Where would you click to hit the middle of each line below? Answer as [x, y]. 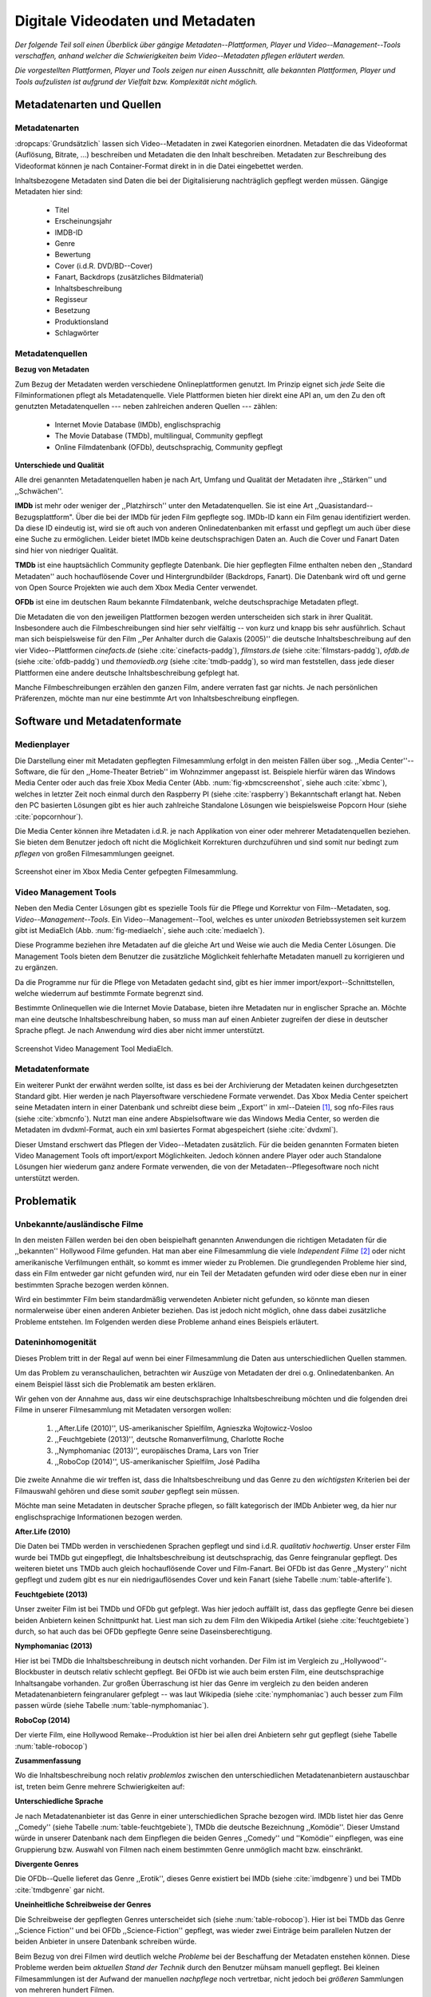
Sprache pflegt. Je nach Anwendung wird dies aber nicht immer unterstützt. [140, 1030]
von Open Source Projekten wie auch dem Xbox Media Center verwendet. [136, 587]
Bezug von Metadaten [52, 369]
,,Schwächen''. [39, 490]
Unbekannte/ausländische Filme [79, 1224]
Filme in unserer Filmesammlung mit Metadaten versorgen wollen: [123, 1410]
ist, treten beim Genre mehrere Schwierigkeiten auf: [100, 1786]
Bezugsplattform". [45, 517]
